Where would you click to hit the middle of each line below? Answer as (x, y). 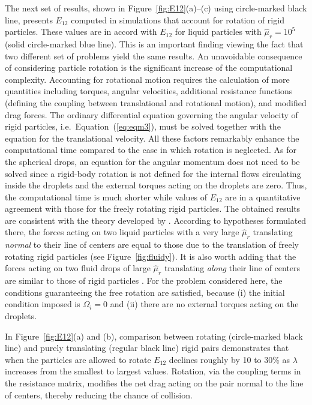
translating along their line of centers (232, 268)
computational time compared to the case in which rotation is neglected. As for (151, 150)
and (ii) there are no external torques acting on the (204, 304)
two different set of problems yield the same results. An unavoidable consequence (154, 55)
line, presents (29, 19)
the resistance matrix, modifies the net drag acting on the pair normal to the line (154, 383)
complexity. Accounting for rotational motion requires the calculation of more (147, 79)
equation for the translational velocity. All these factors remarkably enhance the (152, 138)
